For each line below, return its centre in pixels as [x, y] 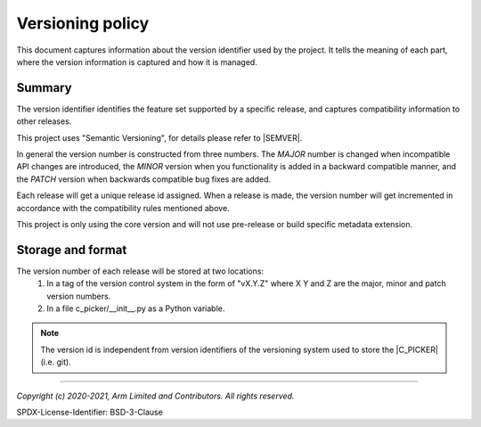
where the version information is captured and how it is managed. [137, 62]
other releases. [44, 121]
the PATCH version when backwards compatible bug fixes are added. [144, 179]
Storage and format [72, 250]
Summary [44, 88]
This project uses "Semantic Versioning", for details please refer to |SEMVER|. [159, 137]
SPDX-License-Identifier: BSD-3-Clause [90, 412]
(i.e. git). [56, 362]
